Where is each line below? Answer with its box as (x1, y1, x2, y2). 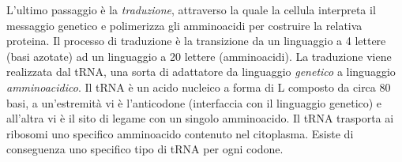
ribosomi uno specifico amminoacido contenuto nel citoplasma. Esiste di (6, 125, 354, 141)
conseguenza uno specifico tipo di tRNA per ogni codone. (6, 141, 284, 157)
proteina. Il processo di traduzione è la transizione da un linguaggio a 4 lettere (6, 32, 386, 49)
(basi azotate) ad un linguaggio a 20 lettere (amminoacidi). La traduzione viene (6, 47, 392, 64)
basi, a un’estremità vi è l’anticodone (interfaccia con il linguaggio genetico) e (6, 94, 382, 111)
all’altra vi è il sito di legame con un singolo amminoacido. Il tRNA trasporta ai (6, 110, 394, 126)
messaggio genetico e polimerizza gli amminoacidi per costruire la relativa (6, 17, 363, 33)
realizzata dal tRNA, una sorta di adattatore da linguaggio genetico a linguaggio (6, 63, 396, 80)
